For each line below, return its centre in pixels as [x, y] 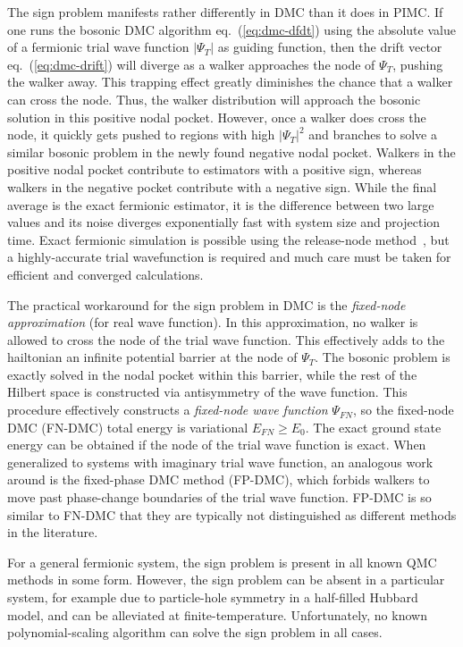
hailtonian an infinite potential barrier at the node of [152, 357]
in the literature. [53, 532]
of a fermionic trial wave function [98, 47]
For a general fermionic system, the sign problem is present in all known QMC [222, 562]
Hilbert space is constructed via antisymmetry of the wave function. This [207, 392]
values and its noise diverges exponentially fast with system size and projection [224, 222]
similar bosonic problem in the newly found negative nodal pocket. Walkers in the [231, 151]
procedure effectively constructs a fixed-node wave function [168, 410]
